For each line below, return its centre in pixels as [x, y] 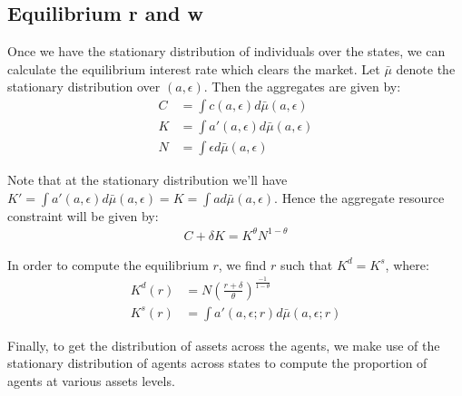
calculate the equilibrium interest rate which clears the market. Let [194, 68]
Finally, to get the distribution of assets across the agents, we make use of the [224, 345]
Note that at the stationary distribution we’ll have [147, 180]
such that [306, 264]
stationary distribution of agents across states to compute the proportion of [217, 363]
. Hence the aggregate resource [359, 197]
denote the [426, 68]
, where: [407, 264]
